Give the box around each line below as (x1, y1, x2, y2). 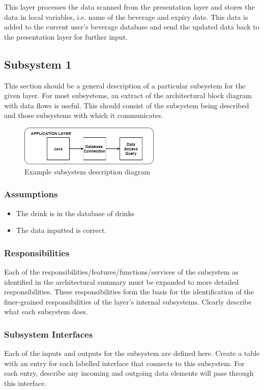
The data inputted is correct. (16, 225, 107, 235)
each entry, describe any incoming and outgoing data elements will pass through (4, 368, 254, 378)
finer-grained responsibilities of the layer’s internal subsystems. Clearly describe (4, 296, 252, 307)
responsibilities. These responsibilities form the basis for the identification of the (4, 286, 254, 297)
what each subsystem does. (4, 306, 88, 317)
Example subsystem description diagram (24, 166, 151, 176)
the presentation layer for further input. (4, 31, 128, 42)
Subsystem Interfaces (4, 327, 93, 340)
